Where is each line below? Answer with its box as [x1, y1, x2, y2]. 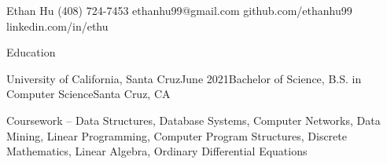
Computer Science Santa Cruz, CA [6, 86, 171, 102]
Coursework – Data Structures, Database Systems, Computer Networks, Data [6, 111, 381, 128]
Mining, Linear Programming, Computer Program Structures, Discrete [6, 127, 347, 144]
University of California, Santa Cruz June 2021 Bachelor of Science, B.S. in [6, 70, 362, 86]
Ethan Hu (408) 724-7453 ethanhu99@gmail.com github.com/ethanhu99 [6, 2, 352, 18]
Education [6, 44, 56, 60]
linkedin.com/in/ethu [6, 17, 109, 34]
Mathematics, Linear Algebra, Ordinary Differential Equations [6, 143, 308, 159]
